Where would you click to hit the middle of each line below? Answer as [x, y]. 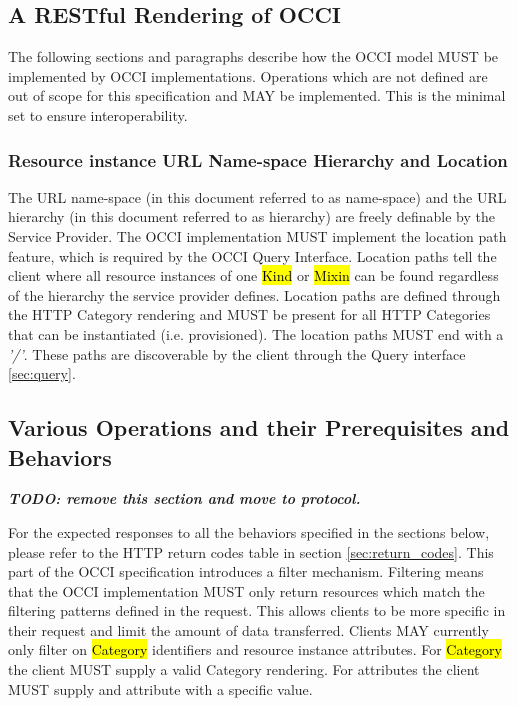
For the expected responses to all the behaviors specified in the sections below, [249, 531]
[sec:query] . [42, 373]
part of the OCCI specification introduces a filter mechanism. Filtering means [246, 571]
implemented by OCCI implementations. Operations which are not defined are [248, 75]
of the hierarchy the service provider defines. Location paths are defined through [254, 294]
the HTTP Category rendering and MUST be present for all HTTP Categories [249, 314]
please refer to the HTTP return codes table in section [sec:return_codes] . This [251, 551]
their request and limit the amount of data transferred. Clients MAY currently [248, 629]
